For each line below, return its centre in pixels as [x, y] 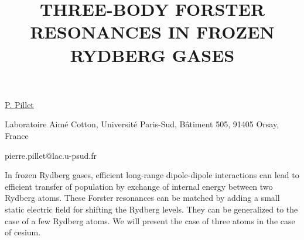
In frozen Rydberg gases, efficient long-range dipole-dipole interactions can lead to [152, 175]
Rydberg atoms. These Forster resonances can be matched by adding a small [142, 198]
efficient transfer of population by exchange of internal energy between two [139, 186]
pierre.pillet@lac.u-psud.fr [51, 155]
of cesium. [23, 232]
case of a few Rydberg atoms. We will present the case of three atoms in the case [150, 220]
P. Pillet [19, 104]
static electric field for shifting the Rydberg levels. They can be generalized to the [151, 209]
